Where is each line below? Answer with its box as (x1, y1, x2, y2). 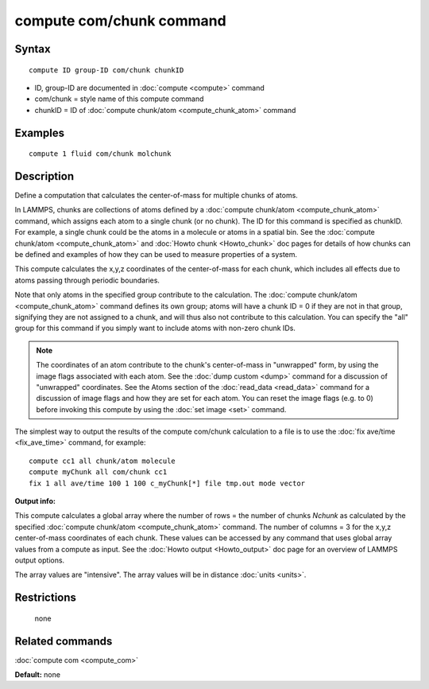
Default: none (14, 670, 61, 679)
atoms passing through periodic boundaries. (14, 275, 160, 285)
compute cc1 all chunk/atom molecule (29, 456, 176, 465)
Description (14, 169, 75, 183)
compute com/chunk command (14, 12, 226, 29)
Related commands (14, 634, 113, 648)
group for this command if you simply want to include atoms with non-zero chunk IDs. (14, 323, 296, 333)
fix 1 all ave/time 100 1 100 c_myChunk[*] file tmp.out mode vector (29, 478, 306, 488)
